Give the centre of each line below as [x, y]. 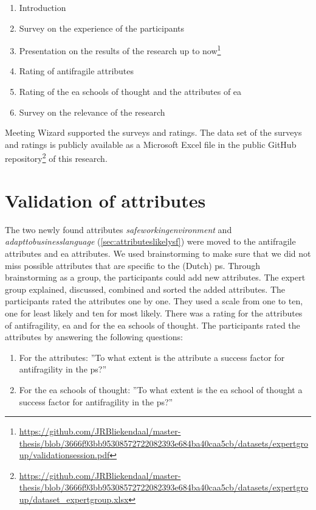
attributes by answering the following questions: [94, 337]
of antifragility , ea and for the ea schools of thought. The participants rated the [153, 325]
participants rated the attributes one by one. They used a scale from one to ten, [154, 301]
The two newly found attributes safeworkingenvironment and [118, 229]
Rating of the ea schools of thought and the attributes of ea [130, 92]
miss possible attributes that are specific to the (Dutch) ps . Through [133, 265]
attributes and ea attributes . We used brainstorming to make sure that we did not [158, 253]
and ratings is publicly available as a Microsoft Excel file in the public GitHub [151, 144]
